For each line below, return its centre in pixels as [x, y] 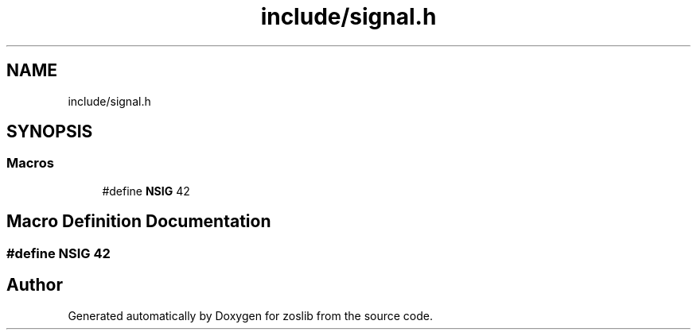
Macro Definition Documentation [139, 222]
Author [35, 285]
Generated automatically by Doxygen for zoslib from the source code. [250, 315]
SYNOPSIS [50, 132]
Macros [30, 163]
